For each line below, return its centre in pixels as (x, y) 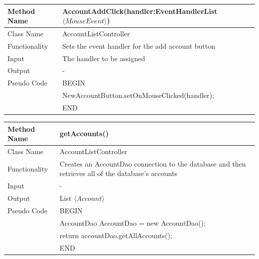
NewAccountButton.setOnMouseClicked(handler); (138, 95)
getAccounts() (84, 133)
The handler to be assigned (104, 58)
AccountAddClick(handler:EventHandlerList (140, 11)
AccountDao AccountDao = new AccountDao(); (132, 222)
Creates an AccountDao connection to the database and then (153, 163)
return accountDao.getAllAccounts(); (116, 235)
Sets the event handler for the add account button (139, 45)
